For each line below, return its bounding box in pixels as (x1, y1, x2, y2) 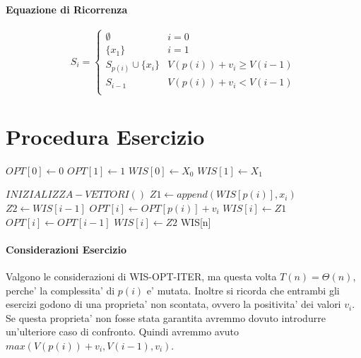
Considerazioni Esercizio (6, 241, 126, 256)
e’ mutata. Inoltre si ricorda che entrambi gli (146, 282, 340, 297)
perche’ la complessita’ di (6, 282, 115, 297)
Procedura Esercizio (6, 121, 205, 150)
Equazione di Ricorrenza (6, 1, 128, 16)
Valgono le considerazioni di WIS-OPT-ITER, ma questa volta (6, 268, 277, 283)
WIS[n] (180, 214, 211, 229)
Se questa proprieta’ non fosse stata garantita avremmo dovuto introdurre (6, 310, 326, 325)
